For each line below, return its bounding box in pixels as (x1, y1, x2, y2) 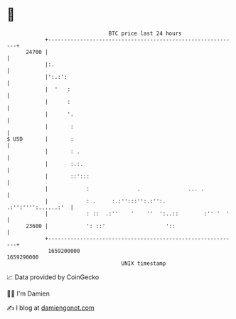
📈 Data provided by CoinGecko (6, 273, 100, 281)
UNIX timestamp (121, 259, 166, 267)
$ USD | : (6, 135, 74, 143)
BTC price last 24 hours (108, 30, 182, 37)
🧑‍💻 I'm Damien (6, 289, 50, 298)
